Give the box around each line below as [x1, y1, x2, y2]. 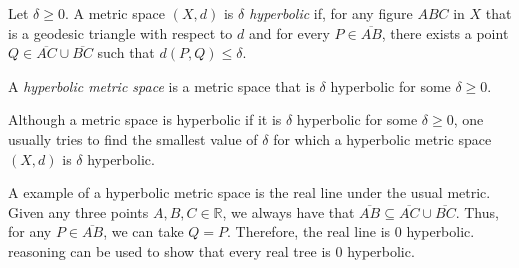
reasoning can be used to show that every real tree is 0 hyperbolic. [8, 240, 415, 261]
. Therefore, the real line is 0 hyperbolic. [227, 221, 475, 242]
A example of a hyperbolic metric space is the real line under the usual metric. [8, 182, 491, 203]
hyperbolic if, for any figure [249, 3, 413, 23]
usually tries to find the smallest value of [8, 128, 258, 149]
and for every [248, 22, 330, 43]
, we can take [103, 221, 184, 242]
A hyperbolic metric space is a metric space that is [8, 75, 315, 96]
